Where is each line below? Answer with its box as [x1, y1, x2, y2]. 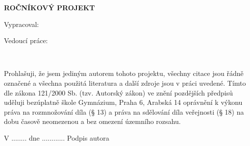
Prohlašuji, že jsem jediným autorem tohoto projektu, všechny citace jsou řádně [4, 68, 244, 78]
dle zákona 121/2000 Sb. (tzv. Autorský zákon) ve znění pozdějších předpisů [4, 87, 233, 97]
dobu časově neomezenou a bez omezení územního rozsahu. [4, 116, 181, 126]
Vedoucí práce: [4, 35, 48, 46]
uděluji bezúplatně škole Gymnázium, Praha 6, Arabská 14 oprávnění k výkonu [4, 97, 243, 107]
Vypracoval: [4, 19, 39, 29]
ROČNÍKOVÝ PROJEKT [4, 2, 95, 12]
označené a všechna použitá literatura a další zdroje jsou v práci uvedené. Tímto [4, 77, 246, 88]
